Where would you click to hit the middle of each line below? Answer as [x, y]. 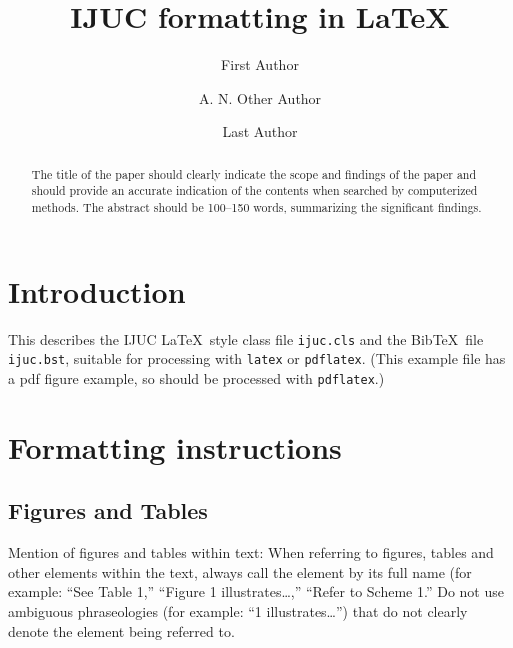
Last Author [260, 131]
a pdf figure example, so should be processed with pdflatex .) [196, 377]
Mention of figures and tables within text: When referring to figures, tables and [251, 552]
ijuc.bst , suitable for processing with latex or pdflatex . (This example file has [257, 358]
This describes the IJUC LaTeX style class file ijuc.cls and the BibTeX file [246, 338]
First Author [260, 64]
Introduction [97, 290]
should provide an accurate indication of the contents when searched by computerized [254, 190]
